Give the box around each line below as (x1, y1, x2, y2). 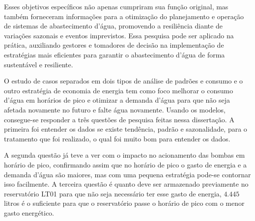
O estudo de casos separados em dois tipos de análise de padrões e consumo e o (4, 76, 243, 86)
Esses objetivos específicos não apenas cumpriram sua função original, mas (4, 1, 228, 11)
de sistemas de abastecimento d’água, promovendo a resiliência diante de (4, 21, 223, 31)
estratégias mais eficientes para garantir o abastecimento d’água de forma (4, 49, 225, 59)
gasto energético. (4, 207, 54, 218)
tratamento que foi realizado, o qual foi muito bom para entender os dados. (4, 133, 230, 143)
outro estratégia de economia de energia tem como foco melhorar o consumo (4, 85, 233, 95)
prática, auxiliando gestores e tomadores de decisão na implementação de (4, 40, 224, 50)
